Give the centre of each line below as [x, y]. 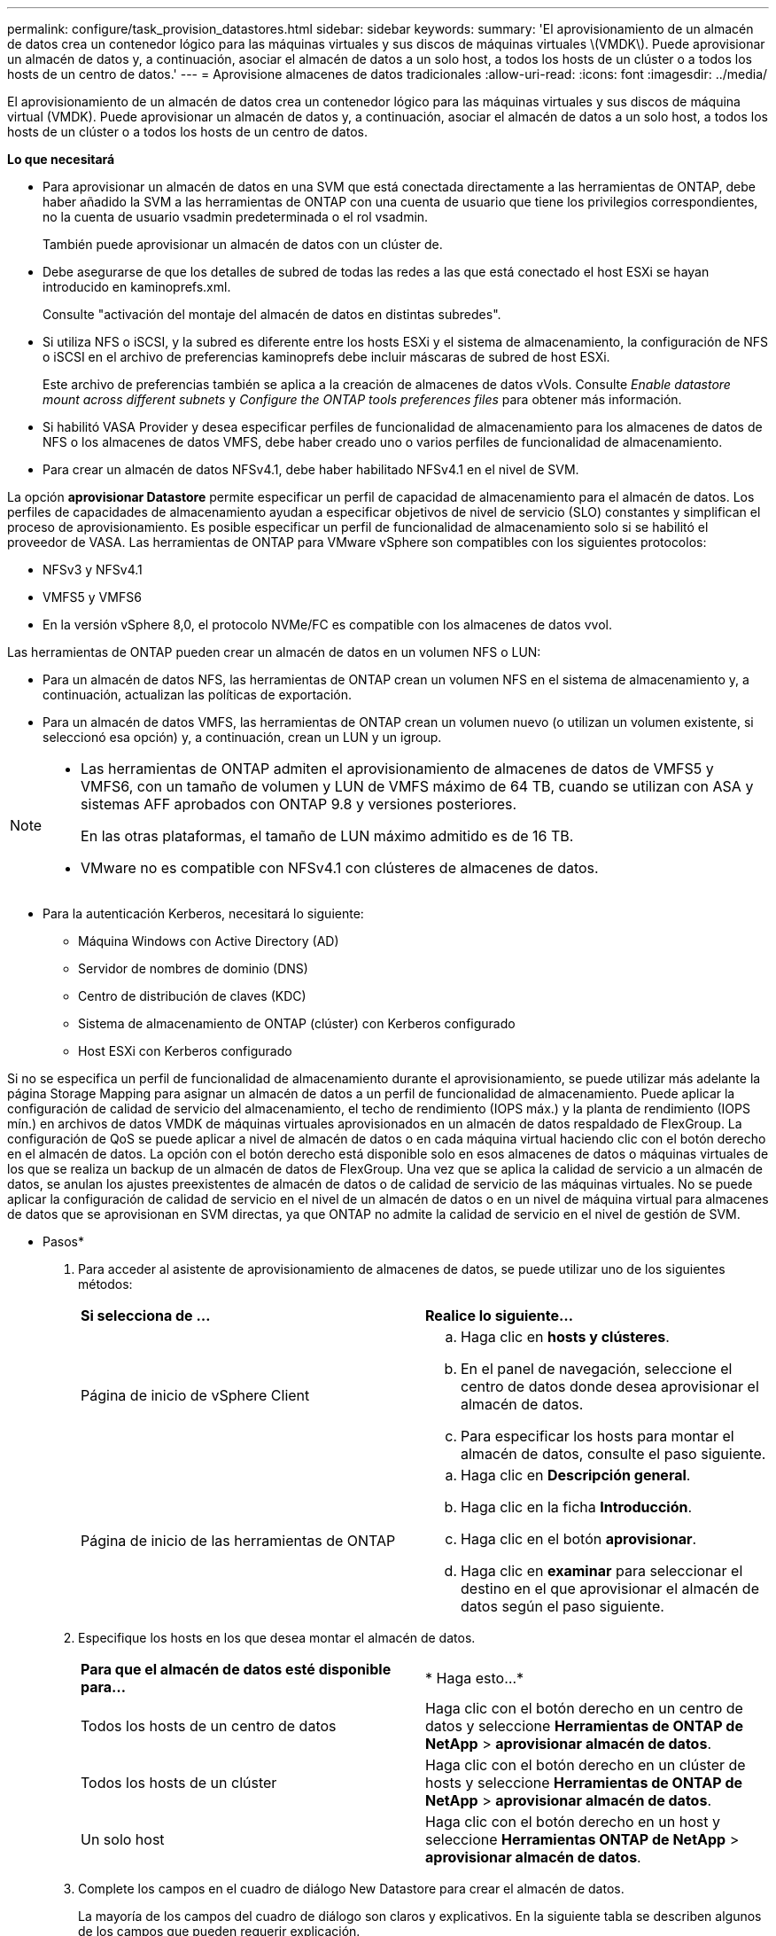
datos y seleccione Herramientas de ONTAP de [584, 1726]
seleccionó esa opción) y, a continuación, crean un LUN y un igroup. [242, 737]
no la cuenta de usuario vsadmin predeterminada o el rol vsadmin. [236, 217]
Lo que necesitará [61, 159]
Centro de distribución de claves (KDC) [192, 996]
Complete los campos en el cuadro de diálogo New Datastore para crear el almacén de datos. [351, 1889]
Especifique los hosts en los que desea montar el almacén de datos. [277, 1638]
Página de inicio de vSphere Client [195, 1395]
